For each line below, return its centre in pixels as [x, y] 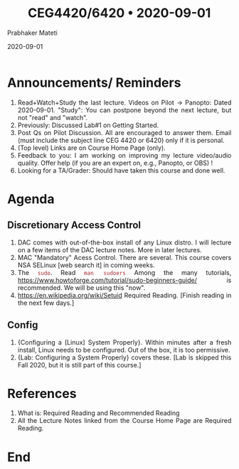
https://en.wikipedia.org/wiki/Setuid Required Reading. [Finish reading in [124, 295]
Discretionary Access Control [74, 225]
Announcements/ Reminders [94, 82]
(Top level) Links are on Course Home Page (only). [91, 148]
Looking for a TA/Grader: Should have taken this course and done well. [121, 170]
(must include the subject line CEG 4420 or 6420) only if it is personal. [121, 140]
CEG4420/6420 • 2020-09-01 [119, 13]
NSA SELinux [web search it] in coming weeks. [86, 265]
